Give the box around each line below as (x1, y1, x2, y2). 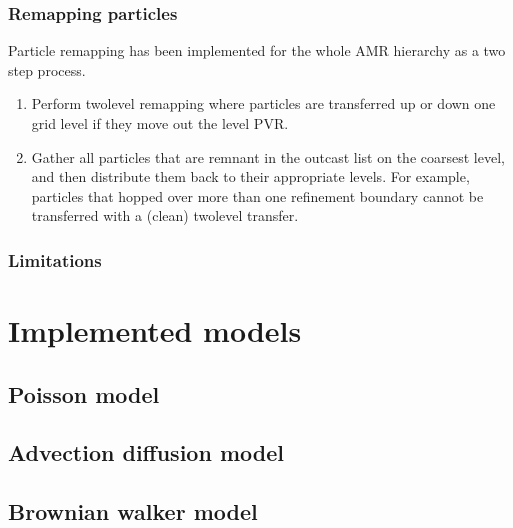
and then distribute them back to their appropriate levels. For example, (31, 166, 470, 187)
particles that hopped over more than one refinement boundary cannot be (31, 185, 484, 206)
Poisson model (8, 378, 160, 409)
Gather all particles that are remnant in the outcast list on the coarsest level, (31, 146, 505, 167)
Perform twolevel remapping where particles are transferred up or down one (31, 93, 496, 114)
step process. (8, 59, 86, 80)
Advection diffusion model (8, 437, 284, 468)
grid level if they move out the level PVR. (31, 113, 289, 133)
